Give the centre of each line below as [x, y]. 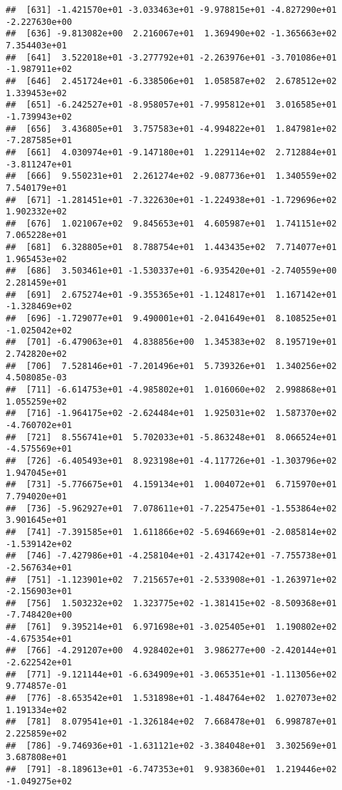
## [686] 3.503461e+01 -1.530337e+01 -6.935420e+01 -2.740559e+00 [171, 271]
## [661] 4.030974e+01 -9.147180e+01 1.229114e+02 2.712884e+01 [171, 152]
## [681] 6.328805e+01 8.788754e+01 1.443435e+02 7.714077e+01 [171, 248]
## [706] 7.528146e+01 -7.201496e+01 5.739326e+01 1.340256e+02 [171, 366]
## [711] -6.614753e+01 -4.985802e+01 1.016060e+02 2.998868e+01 [171, 390]
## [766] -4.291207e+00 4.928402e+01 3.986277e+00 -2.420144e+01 [171, 651]
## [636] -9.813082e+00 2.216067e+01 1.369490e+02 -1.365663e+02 [171, 34]
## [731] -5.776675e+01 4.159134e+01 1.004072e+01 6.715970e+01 [171, 485]
